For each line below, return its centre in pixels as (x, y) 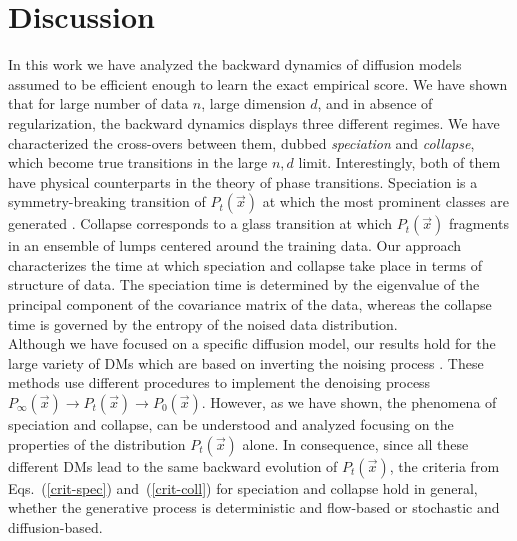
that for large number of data (98, 103)
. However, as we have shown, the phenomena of (349, 402)
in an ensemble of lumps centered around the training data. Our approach (235, 245)
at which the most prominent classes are (385, 201)
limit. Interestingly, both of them (399, 162)
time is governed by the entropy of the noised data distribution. (203, 323)
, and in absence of (375, 103)
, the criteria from (444, 465)
